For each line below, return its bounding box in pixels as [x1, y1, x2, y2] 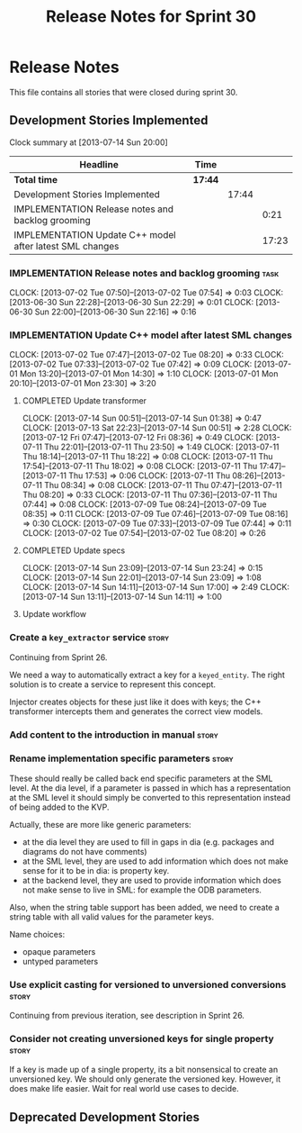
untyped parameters [22, 956, 99, 966]
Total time [13, 173, 58, 186]
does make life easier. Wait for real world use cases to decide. [9, 1083, 240, 1094]
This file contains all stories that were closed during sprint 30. [9, 86, 238, 97]
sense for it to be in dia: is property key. [22, 865, 170, 875]
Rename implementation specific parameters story [9, 752, 234, 765]
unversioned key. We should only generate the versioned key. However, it [9, 1074, 281, 1084]
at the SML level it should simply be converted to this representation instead [9, 792, 291, 802]
